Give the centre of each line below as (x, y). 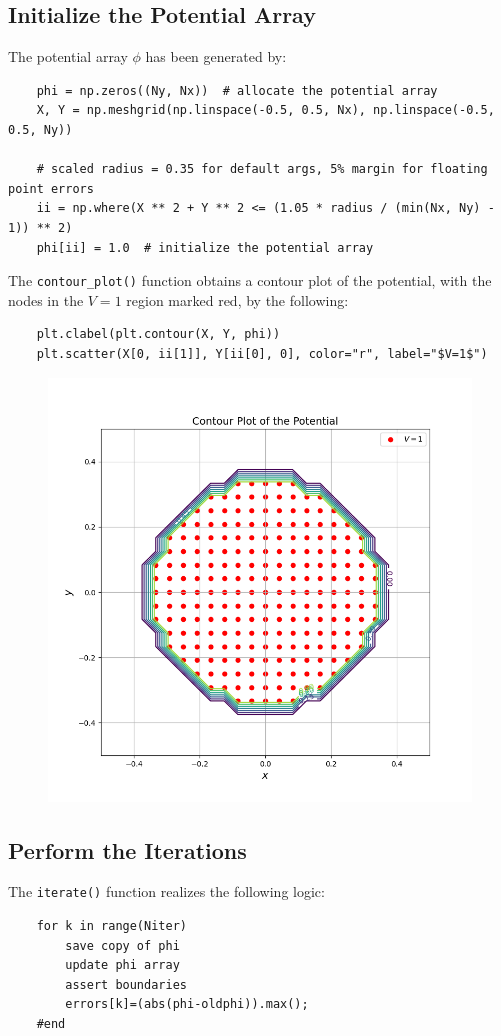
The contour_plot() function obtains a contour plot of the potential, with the (250, 280)
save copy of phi (122, 945)
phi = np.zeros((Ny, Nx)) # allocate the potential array (237, 90)
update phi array (122, 965)
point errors (51, 188)
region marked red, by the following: (237, 299)
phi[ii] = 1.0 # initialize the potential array (205, 247)
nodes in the (46, 299)
